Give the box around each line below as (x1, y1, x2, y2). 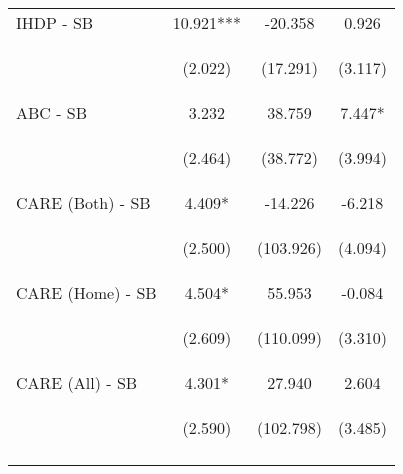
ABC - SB (16, 101, 88, 124)
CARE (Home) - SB (16, 281, 157, 304)
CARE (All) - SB (16, 371, 138, 394)
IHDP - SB (16, 11, 94, 34)
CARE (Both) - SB (16, 191, 151, 214)
